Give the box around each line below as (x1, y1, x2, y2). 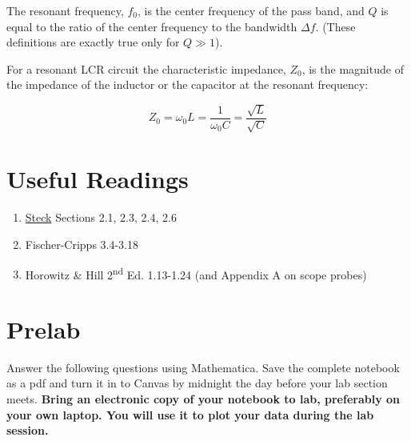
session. (6, 422, 49, 439)
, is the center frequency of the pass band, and (138, 2, 365, 18)
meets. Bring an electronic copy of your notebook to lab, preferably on (6, 391, 401, 407)
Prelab (6, 312, 81, 345)
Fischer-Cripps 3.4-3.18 (25, 235, 139, 252)
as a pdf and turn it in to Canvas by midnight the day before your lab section (6, 375, 388, 391)
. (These (315, 18, 356, 34)
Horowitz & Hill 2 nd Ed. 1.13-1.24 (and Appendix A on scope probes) (25, 263, 367, 283)
